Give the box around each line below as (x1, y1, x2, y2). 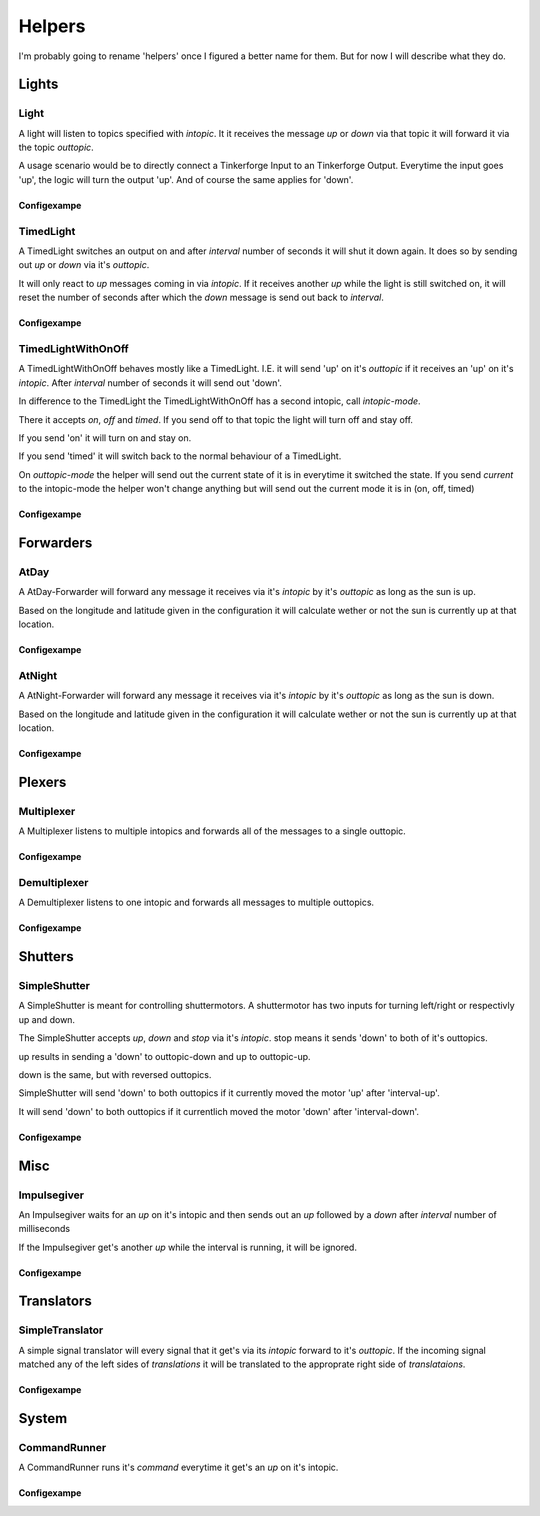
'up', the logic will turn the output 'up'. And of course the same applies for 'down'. (18, 173, 354, 185)
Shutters (18, 948, 74, 965)
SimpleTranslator (18, 1323, 104, 1337)
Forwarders (18, 534, 93, 551)
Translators (18, 1293, 92, 1310)
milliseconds (18, 1223, 71, 1235)
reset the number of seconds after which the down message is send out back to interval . (18, 291, 384, 304)
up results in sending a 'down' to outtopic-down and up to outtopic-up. (18, 1050, 311, 1062)
